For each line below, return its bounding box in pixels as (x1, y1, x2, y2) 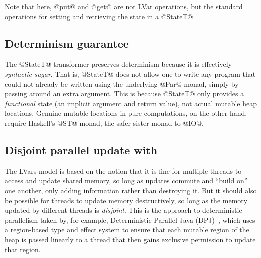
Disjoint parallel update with (5, 142, 158, 157)
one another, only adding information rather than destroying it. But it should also (5, 185, 257, 195)
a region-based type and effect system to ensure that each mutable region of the (5, 224, 249, 235)
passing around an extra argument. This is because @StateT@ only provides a (5, 88, 244, 99)
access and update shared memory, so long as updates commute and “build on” (5, 175, 248, 186)
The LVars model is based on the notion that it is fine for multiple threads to (5, 165, 242, 176)
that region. (5, 244, 41, 254)
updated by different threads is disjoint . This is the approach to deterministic (5, 205, 242, 215)
